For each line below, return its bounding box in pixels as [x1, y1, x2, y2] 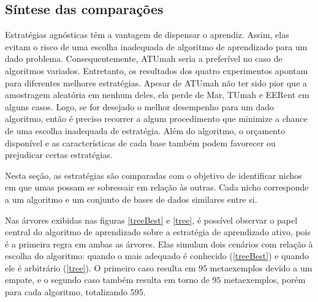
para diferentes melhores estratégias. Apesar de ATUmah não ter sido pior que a [5, 76, 308, 89]
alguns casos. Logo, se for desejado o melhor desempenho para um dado [5, 100, 274, 113]
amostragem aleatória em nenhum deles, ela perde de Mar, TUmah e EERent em [5, 88, 309, 101]
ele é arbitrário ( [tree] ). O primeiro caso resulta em [5, 261, 196, 274]
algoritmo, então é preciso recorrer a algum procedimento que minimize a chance [5, 112, 308, 125]
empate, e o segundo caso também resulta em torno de [5, 273, 210, 286]
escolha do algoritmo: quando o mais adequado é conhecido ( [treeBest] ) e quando [5, 249, 309, 262]
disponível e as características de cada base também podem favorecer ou [5, 136, 276, 149]
